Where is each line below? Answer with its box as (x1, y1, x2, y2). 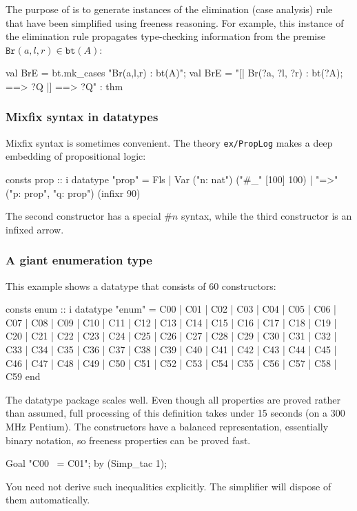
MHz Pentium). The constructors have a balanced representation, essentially (6, 419, 329, 433)
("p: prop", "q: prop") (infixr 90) (6, 185, 141, 200)
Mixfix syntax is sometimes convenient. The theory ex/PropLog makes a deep (6, 135, 333, 149)
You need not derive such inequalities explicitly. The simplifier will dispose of (6, 479, 331, 493)
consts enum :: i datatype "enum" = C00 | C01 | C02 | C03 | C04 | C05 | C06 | (6, 302, 336, 316)
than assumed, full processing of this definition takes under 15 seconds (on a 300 (6, 406, 345, 420)
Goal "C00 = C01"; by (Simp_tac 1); (6, 456, 167, 470)
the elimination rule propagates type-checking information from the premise (6, 29, 325, 43)
